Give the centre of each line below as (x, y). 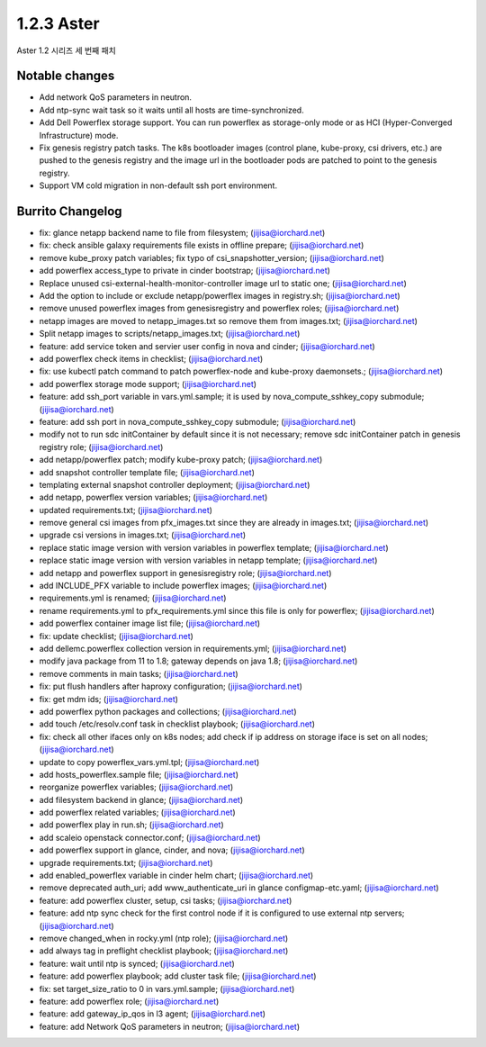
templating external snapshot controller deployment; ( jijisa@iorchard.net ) (175, 484)
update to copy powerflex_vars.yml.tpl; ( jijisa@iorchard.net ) (149, 762)
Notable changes (66, 76)
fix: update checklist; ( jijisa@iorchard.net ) (116, 636)
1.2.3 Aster (58, 23)
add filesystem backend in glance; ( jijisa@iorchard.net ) (141, 799)
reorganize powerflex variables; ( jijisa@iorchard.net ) (136, 787)
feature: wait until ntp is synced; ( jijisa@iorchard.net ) (137, 963)
